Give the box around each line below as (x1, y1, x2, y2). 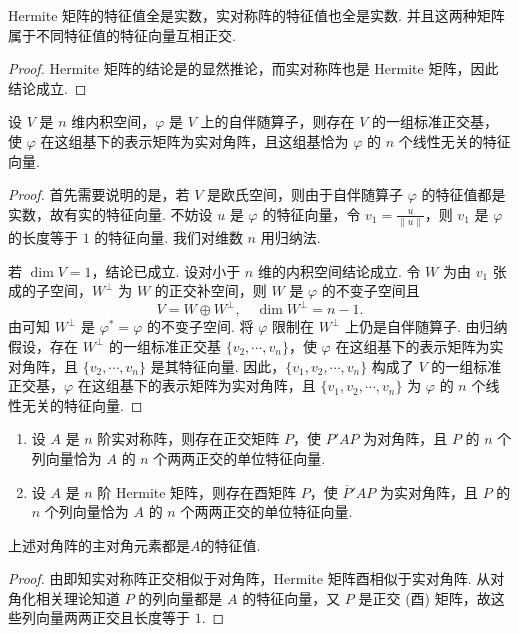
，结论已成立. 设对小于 (91, 260, 241, 281)
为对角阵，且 (363, 428, 448, 449)
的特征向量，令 (262, 203, 361, 224)
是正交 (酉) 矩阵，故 (358, 587, 491, 608)
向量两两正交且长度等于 (35, 607, 190, 628)
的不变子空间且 (321, 280, 420, 301)
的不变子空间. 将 (146, 316, 254, 337)
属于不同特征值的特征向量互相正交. (8, 24, 236, 45)
